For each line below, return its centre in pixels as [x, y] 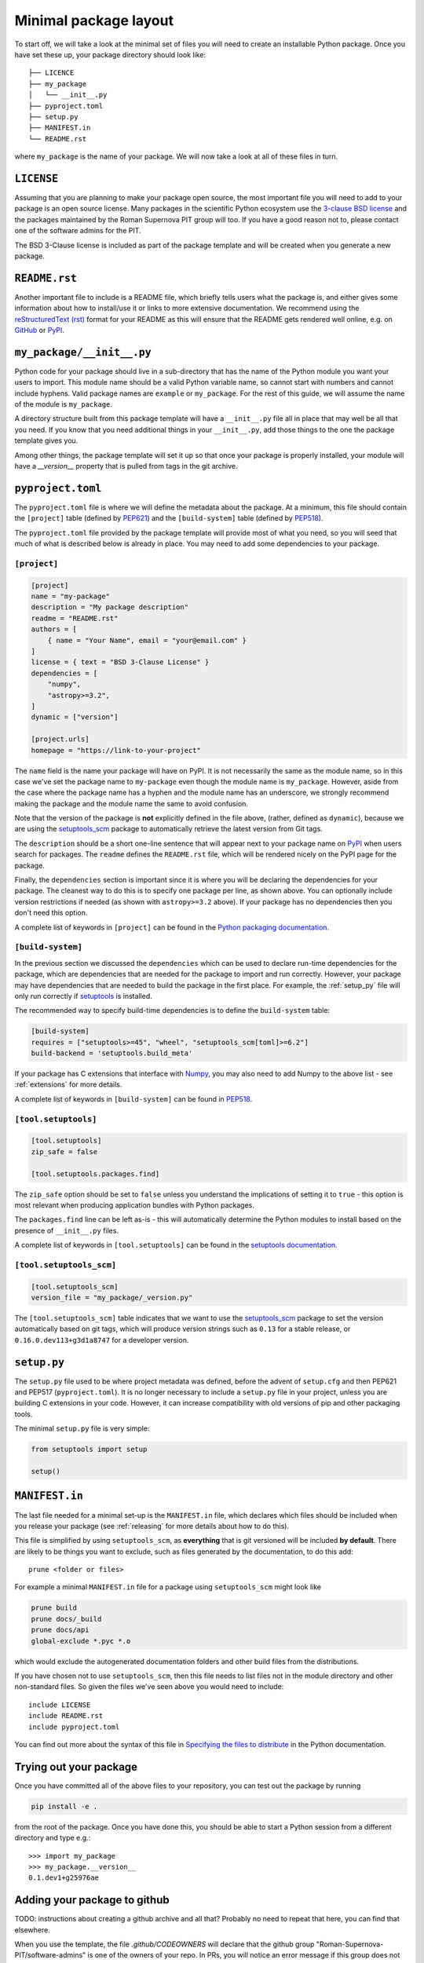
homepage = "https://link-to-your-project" [116, 750]
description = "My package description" [110, 607]
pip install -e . [64, 1806]
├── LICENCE [51, 73]
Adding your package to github [92, 1900]
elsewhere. [32, 1930]
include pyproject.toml [74, 1727]
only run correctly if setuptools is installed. [83, 996]
